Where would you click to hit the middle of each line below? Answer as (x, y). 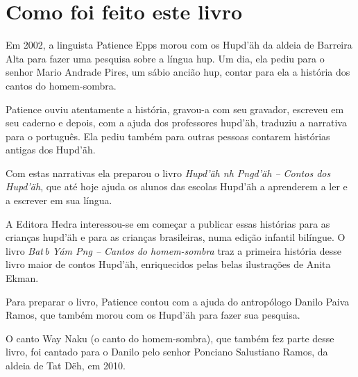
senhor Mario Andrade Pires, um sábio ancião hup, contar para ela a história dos (178, 72)
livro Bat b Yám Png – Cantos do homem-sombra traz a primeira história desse (173, 250)
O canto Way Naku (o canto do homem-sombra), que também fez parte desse (170, 338)
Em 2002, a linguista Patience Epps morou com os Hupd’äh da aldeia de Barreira (179, 45)
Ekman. (22, 278)
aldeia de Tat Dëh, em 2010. (66, 365)
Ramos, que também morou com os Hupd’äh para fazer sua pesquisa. (153, 315)
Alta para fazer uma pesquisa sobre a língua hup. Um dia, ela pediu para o (165, 58)
